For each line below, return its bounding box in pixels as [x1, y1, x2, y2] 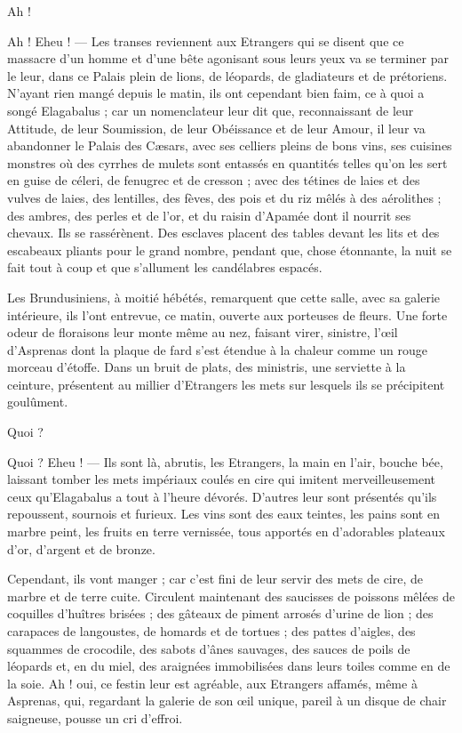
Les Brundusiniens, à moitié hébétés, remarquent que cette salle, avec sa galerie [7, 287, 441, 306]
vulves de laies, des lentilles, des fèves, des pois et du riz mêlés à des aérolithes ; [7, 188, 442, 206]
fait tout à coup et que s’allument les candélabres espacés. [7, 258, 323, 277]
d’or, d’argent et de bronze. [7, 539, 155, 558]
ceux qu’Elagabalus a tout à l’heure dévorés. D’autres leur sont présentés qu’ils [7, 487, 437, 505]
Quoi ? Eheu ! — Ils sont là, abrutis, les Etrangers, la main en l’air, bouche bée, [7, 452, 443, 471]
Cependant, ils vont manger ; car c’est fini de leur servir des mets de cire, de [7, 569, 424, 588]
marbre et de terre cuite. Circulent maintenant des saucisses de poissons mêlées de [7, 586, 456, 605]
